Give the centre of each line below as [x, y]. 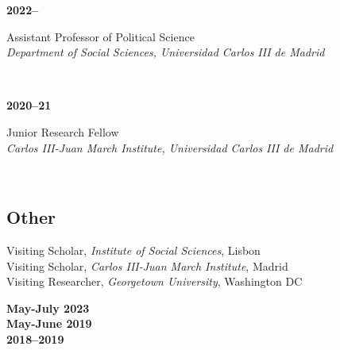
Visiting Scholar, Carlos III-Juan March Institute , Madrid [147, 265]
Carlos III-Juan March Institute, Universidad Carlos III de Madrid [170, 147]
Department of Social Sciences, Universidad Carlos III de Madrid [166, 52]
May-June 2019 [49, 323]
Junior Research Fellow [63, 131]
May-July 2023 [48, 308]
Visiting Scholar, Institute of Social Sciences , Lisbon [133, 250]
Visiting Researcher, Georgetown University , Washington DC [155, 281]
